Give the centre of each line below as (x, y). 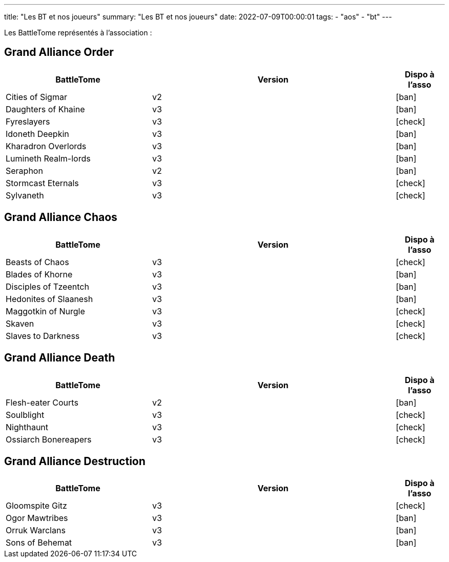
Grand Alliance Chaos (61, 217)
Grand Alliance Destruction (75, 461)
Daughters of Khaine (45, 109)
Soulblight (25, 415)
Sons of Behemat (39, 543)
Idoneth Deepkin (37, 134)
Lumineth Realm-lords (48, 158)
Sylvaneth (25, 195)
